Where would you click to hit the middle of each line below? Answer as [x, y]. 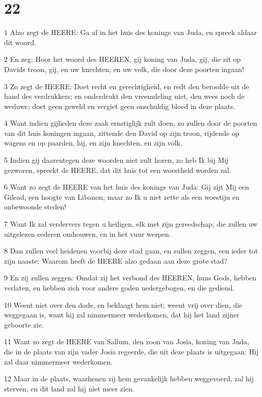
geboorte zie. [24, 324]
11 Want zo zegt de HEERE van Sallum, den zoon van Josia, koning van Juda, [127, 341]
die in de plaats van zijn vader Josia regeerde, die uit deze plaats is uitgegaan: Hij [132, 351]
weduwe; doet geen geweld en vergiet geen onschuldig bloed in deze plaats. [120, 106]
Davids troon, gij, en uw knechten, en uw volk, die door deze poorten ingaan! [124, 69]
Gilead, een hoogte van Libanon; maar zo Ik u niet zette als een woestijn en [122, 196]
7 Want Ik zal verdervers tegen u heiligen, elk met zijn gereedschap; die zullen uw [131, 224]
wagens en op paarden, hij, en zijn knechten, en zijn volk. [93, 143]
